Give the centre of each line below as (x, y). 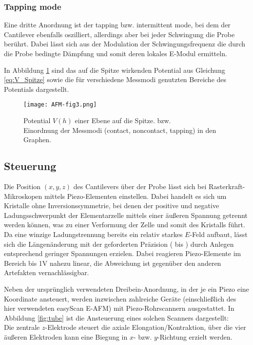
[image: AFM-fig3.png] (60, 105)
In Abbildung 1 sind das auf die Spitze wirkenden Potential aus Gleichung (115, 70)
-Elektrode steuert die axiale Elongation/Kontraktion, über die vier (146, 327)
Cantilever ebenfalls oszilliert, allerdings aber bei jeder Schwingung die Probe (119, 34)
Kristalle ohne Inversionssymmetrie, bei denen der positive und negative (112, 205)
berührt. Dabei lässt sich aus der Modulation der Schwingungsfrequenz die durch (125, 44)
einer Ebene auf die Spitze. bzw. (123, 120)
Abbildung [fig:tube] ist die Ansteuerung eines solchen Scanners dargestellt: (117, 317)
